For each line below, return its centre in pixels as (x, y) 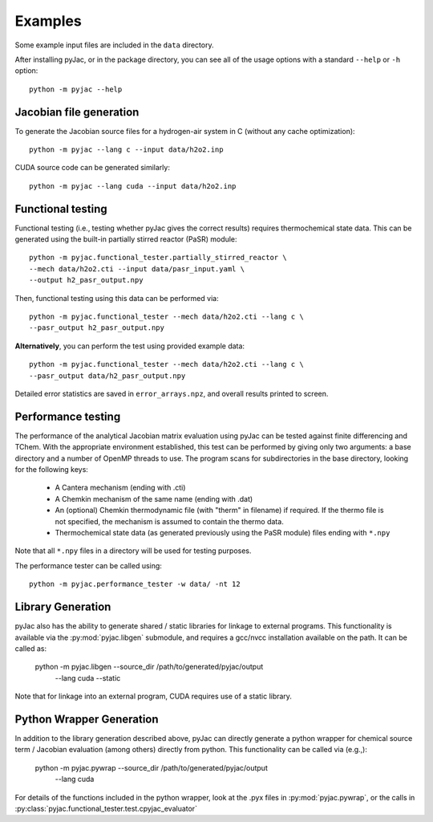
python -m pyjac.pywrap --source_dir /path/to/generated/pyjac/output (151, 767)
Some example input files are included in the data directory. (114, 45)
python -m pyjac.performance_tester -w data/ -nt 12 (135, 584)
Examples (48, 21)
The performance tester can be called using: (88, 565)
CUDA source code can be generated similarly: (92, 168)
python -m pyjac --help (76, 89)
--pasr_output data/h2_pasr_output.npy (107, 376)
